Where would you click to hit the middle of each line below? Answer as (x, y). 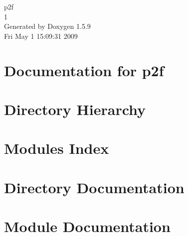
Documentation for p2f (84, 70)
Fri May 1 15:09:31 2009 (41, 36)
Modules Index (57, 148)
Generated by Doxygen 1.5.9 (47, 26)
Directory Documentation (94, 187)
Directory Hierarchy (75, 109)
